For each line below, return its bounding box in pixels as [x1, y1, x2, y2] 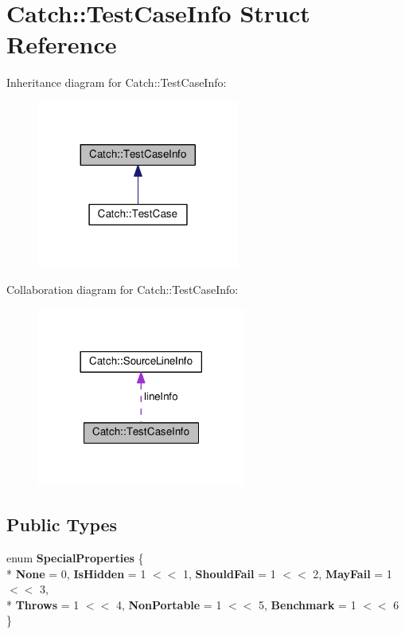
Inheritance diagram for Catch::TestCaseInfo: [6, 74, 227, 91]
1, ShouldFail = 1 [183, 565, 276, 581]
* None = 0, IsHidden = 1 [6, 565, 146, 581]
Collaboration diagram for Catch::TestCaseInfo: [6, 281, 239, 298]
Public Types [6, 512, 118, 537]
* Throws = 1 [6, 596, 80, 612]
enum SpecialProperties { [6, 549, 144, 566]
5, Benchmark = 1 [259, 596, 356, 612]
